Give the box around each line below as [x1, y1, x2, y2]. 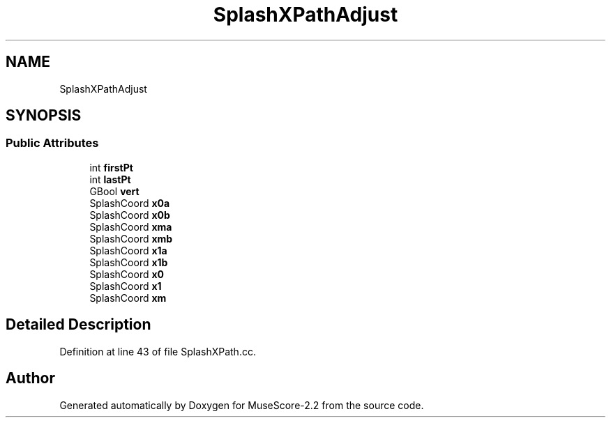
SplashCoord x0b [89, 208, 170, 221]
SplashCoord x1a [89, 244, 167, 256]
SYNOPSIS [6, 107, 82, 125]
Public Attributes [6, 136, 99, 151]
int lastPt [89, 173, 131, 185]
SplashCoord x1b [89, 256, 168, 268]
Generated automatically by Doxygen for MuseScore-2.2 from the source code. [59, 399, 424, 411]
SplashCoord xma [89, 220, 172, 233]
